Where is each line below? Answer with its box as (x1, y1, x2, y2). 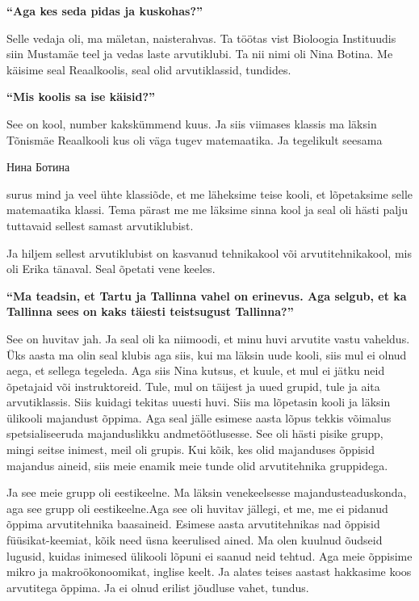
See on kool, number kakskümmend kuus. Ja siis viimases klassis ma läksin (6, 115, 377, 132)
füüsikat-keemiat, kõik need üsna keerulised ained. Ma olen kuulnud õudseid (6, 532, 383, 548)
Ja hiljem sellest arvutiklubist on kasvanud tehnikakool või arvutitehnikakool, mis (6, 244, 412, 261)
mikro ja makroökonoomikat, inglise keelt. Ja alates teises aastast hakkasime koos (6, 563, 412, 580)
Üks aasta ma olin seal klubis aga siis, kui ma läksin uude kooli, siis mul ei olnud (6, 346, 407, 363)
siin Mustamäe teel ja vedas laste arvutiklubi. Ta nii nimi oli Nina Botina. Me (6, 45, 393, 62)
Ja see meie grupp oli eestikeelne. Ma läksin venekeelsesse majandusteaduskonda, (6, 484, 407, 501)
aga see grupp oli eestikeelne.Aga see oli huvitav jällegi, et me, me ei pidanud (6, 499, 388, 516)
